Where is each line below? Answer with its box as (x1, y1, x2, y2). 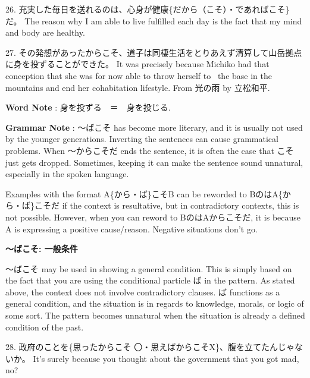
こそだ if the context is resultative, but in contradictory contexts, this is (34, 199, 299, 212)
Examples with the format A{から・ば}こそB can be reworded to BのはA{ (5, 187, 283, 200)
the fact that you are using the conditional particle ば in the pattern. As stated (5, 274, 295, 286)
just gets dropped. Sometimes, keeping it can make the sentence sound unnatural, (5, 156, 303, 168)
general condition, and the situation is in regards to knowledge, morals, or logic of (5, 297, 304, 310)
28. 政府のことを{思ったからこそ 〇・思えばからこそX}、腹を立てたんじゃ (5, 341, 295, 353)
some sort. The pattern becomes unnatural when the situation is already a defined (5, 309, 305, 322)
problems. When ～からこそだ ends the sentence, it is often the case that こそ (5, 144, 294, 156)
